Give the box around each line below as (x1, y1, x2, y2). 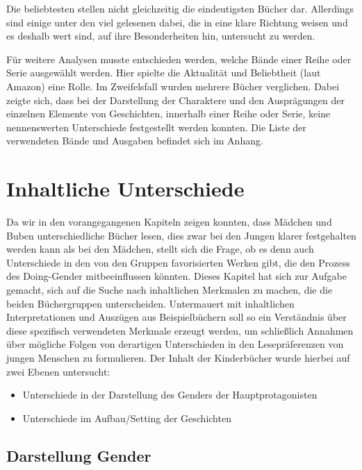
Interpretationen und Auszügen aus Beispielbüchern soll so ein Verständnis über (6, 310, 347, 324)
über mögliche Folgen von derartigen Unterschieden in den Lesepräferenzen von (6, 337, 344, 351)
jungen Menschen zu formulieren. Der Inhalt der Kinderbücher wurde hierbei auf (6, 351, 350, 364)
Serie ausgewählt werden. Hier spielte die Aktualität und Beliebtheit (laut (6, 65, 321, 80)
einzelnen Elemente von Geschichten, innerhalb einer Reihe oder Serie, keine (6, 106, 331, 121)
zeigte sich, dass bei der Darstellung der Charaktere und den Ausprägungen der (6, 92, 345, 107)
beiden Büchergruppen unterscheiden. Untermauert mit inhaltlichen (6, 296, 295, 310)
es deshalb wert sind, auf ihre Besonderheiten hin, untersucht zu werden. (6, 28, 315, 43)
